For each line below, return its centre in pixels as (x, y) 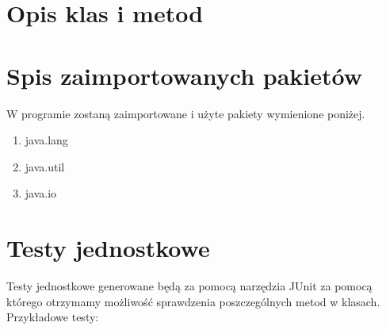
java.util (45, 166)
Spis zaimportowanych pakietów (185, 75)
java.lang (46, 140)
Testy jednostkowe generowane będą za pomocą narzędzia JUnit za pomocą (189, 286)
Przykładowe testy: (53, 317)
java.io (41, 193)
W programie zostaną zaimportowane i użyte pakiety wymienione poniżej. (186, 113)
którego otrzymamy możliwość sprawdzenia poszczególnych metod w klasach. (193, 301)
